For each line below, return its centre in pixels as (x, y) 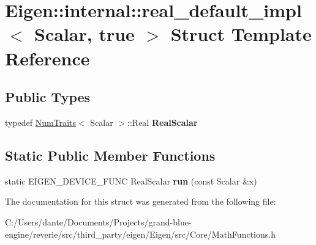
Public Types (48, 97)
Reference (47, 58)
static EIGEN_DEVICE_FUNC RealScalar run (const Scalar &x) (131, 181)
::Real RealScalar (163, 122)
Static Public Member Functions (110, 155)
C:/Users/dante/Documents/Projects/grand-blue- (98, 221)
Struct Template (241, 34)
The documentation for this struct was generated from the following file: (141, 201)
